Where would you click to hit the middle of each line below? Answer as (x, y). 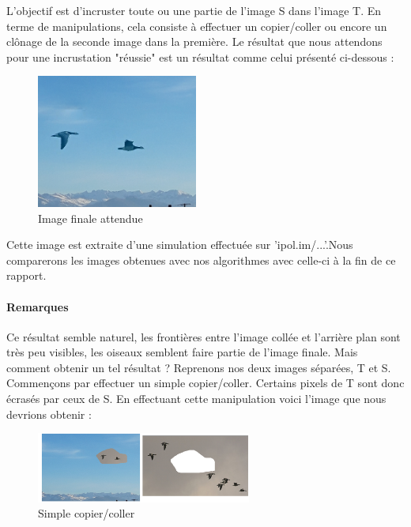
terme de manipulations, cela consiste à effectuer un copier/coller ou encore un (197, 26)
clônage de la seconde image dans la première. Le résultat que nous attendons (194, 41)
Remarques (38, 306)
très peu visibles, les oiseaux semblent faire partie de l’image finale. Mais (182, 352)
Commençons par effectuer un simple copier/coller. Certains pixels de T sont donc (205, 383)
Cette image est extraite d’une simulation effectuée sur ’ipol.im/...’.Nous (180, 245)
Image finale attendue (90, 218)
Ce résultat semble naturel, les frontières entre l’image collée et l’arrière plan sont (204, 336)
